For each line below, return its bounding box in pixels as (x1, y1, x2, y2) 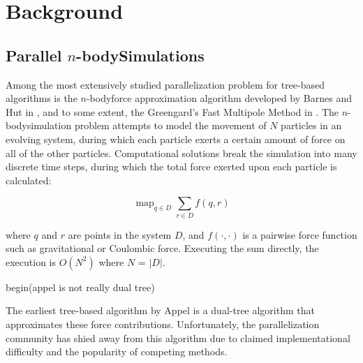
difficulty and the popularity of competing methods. (6, 344, 228, 359)
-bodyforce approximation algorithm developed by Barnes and (86, 91, 352, 105)
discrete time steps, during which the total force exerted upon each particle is (6, 159, 337, 174)
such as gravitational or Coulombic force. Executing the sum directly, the (6, 241, 319, 255)
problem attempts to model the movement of (74, 118, 267, 133)
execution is (6, 254, 57, 269)
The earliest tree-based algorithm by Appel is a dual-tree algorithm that (6, 303, 315, 318)
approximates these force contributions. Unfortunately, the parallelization (6, 317, 320, 332)
